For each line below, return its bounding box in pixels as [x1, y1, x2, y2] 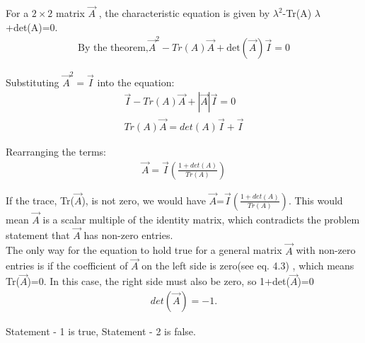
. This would [288, 192, 343, 207]
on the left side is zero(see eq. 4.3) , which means [141, 258, 354, 273]
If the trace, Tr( [6, 192, 74, 207]
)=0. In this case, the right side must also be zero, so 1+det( [27, 274, 290, 289]
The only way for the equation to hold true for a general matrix [6, 243, 282, 257]
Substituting [6, 74, 59, 89]
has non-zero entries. [83, 227, 173, 242]
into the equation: [97, 74, 175, 89]
